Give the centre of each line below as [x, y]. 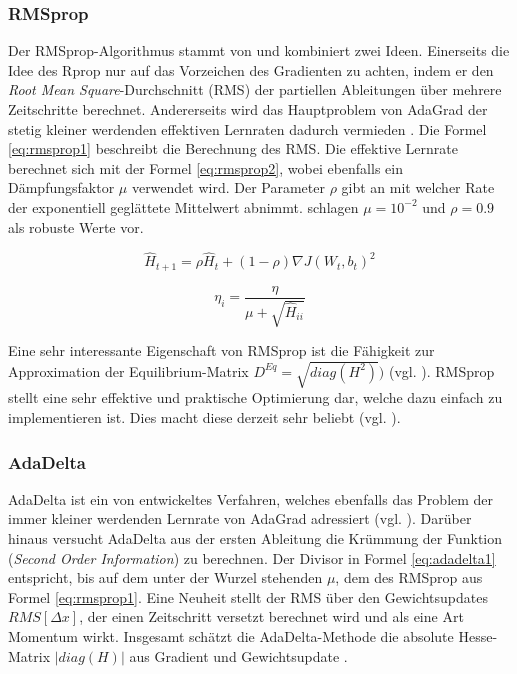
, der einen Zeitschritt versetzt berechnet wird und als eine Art [271, 616]
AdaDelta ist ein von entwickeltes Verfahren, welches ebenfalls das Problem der [251, 498]
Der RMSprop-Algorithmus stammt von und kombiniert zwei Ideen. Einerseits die [259, 50]
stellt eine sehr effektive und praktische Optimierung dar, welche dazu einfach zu [255, 397]
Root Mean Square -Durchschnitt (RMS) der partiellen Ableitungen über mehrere [255, 89]
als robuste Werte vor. [76, 226]
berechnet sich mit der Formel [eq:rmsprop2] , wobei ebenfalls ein [205, 167]
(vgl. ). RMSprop [441, 370]
